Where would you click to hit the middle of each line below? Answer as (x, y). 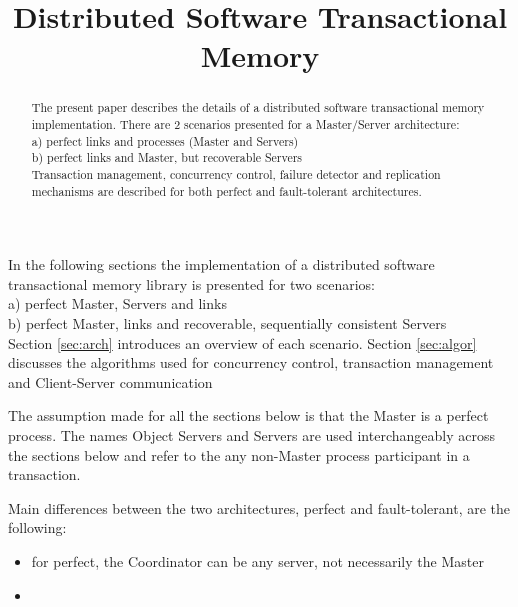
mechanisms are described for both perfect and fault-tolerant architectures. (226, 190)
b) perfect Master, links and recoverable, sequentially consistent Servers (227, 323)
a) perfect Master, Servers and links (117, 303)
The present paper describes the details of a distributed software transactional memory (258, 107)
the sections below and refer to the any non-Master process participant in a (239, 454)
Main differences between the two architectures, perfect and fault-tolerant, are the (259, 507)
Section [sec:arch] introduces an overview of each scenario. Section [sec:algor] (242, 342)
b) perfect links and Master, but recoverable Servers (167, 157)
